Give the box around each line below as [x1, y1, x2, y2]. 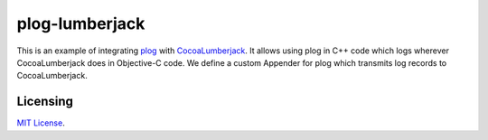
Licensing [16, 94, 74, 109]
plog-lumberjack [16, 14, 145, 33]
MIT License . [16, 117, 65, 128]
